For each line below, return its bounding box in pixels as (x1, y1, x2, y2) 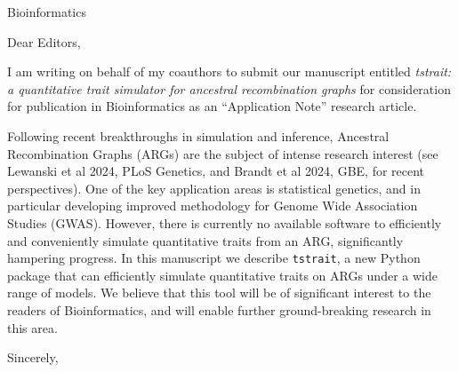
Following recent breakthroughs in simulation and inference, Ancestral (7, 126, 390, 145)
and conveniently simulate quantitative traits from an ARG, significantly (7, 231, 404, 249)
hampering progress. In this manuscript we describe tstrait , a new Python (7, 249, 421, 267)
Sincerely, (7, 348, 59, 367)
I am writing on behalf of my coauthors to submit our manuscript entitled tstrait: (7, 62, 452, 81)
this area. (7, 318, 58, 336)
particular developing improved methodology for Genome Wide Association (7, 196, 418, 215)
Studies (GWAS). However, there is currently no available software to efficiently (7, 213, 442, 232)
